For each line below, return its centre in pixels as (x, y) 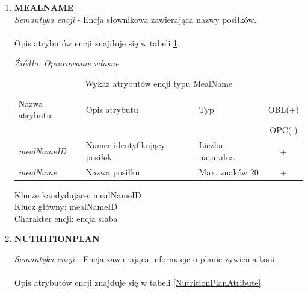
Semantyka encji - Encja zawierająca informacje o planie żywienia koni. (146, 259)
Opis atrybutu (112, 109)
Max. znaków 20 (229, 172)
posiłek (99, 156)
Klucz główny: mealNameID (66, 206)
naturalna (217, 156)
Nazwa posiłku (113, 172)
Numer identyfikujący (125, 145)
